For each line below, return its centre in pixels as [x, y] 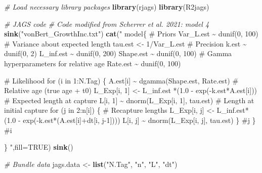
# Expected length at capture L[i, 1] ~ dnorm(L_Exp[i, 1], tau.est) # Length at [129, 100]
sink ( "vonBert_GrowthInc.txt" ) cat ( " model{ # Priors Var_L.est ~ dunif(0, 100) [131, 34]
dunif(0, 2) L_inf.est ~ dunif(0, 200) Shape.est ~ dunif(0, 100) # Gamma [118, 53]
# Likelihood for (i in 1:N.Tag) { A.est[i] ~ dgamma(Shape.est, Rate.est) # [121, 80]
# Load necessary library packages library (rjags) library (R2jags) [107, 7]
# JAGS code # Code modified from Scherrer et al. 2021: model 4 [107, 24]
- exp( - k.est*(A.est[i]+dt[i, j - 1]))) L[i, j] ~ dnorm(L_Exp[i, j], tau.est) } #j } [137, 120]
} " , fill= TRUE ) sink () [39, 147]
